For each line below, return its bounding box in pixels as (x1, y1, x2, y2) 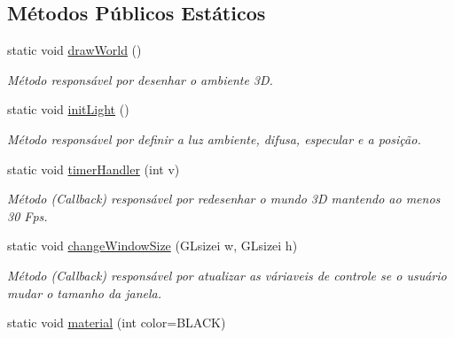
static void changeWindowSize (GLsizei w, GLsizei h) (7, 236, 298, 255)
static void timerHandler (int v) (7, 159, 180, 178)
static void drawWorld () (7, 41, 142, 59)
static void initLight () (7, 100, 129, 119)
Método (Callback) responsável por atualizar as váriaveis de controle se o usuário (7, 265, 447, 284)
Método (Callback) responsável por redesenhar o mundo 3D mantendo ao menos (7, 189, 441, 208)
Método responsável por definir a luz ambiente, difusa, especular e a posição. (7, 129, 421, 148)
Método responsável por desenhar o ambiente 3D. (7, 70, 273, 88)
